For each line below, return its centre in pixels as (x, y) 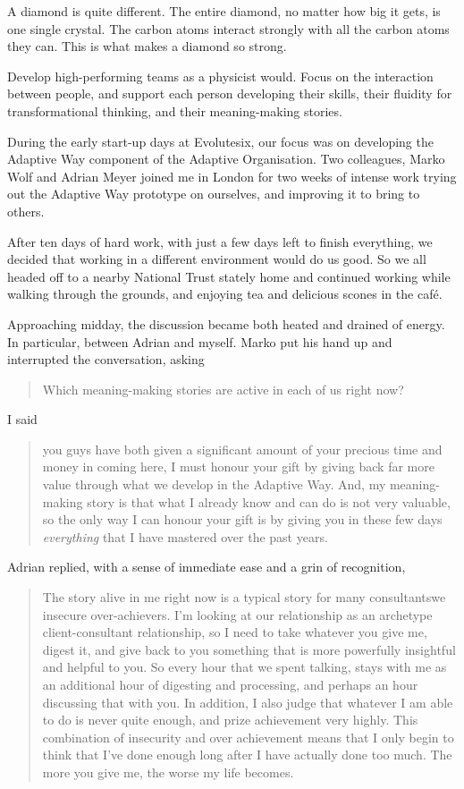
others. (26, 211)
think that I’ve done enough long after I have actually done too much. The (247, 755)
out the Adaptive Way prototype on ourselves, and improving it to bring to (214, 194)
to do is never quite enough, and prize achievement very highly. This (230, 720)
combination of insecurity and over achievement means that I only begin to (248, 737)
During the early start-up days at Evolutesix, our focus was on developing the (220, 141)
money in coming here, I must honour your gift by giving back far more (238, 467)
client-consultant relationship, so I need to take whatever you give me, (235, 632)
